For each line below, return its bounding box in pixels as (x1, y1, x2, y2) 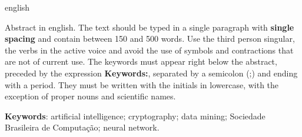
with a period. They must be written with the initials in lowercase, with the (5, 78, 279, 91)
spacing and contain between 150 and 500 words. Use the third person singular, (5, 32, 295, 45)
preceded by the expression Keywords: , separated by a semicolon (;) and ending (5, 66, 298, 79)
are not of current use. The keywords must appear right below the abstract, (5, 55, 277, 68)
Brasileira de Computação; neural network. (5, 121, 160, 133)
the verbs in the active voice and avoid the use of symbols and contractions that (5, 44, 294, 56)
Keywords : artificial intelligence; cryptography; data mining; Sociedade (5, 109, 266, 122)
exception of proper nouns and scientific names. (5, 90, 176, 102)
